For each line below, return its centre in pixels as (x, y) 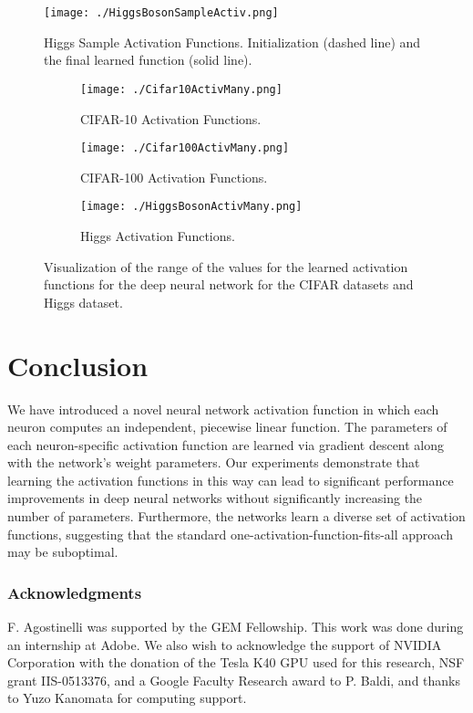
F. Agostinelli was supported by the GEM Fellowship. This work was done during (236, 627)
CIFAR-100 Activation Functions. (174, 177)
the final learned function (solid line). (148, 60)
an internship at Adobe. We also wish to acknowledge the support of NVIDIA (225, 644)
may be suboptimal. (63, 552)
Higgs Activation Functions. (158, 236)
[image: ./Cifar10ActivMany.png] (181, 89)
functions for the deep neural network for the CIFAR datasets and (229, 284)
